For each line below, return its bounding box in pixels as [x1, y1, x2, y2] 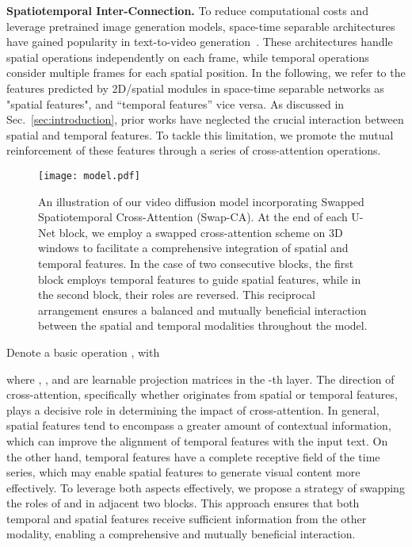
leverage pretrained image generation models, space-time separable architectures [6, 17, 395, 34]
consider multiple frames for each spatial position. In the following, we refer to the [6, 64, 406, 81]
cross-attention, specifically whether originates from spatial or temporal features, [6, 386, 398, 403]
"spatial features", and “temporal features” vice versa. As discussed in [6, 95, 345, 112]
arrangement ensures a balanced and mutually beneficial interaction [38, 301, 367, 318]
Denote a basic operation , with [6, 343, 160, 360]
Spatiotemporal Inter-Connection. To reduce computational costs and [6, 2, 368, 18]
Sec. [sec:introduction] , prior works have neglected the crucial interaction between [6, 111, 404, 128]
